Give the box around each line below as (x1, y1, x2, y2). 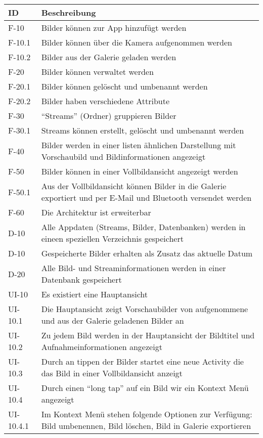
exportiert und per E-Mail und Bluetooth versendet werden (41, 192, 252, 203)
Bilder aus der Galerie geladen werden (41, 51, 177, 63)
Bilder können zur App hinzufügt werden (41, 22, 187, 33)
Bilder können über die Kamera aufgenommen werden (41, 36, 232, 48)
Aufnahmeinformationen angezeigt (41, 341, 162, 353)
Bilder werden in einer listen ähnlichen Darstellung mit (41, 139, 236, 151)
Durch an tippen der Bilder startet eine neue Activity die (41, 356, 244, 367)
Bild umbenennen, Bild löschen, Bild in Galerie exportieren (41, 420, 251, 431)
